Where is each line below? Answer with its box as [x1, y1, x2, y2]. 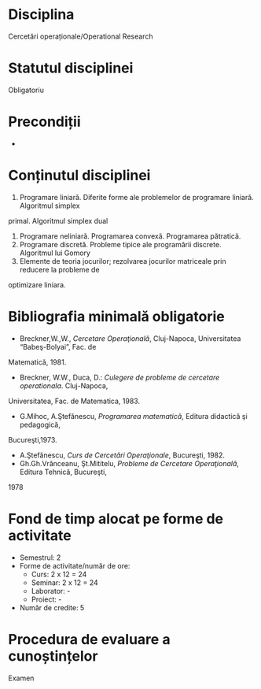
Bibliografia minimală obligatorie [8, 307, 226, 325]
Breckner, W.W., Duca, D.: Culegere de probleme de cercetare [19, 372, 220, 382]
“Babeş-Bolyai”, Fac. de [19, 342, 97, 351]
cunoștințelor [8, 647, 98, 665]
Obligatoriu [8, 85, 45, 94]
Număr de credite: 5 [19, 602, 85, 612]
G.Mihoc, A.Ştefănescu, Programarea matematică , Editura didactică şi [19, 411, 248, 420]
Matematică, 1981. [8, 357, 67, 367]
